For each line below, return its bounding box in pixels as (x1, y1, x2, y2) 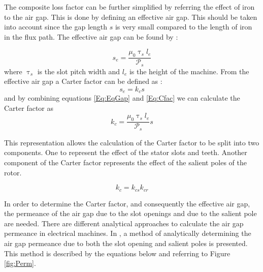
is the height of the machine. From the (129, 66, 249, 76)
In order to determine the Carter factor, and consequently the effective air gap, (4, 198, 250, 208)
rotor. (4, 167, 22, 177)
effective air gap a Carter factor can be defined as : (4, 76, 162, 86)
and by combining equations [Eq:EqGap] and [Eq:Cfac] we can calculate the (4, 93, 240, 103)
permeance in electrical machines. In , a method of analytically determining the (4, 228, 251, 238)
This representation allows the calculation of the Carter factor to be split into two (4, 137, 259, 147)
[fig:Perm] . (4, 258, 36, 268)
